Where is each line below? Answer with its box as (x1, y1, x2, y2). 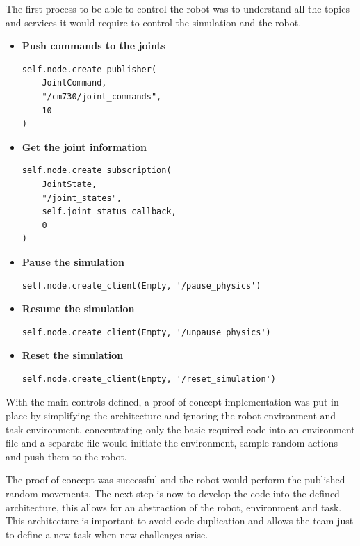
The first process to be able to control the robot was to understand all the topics (6, 1, 350, 15)
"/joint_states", (42, 193, 122, 203)
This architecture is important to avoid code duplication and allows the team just (6, 513, 354, 528)
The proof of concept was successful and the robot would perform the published (6, 472, 345, 487)
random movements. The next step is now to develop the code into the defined (6, 486, 340, 501)
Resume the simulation (22, 301, 135, 316)
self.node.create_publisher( (22, 64, 157, 74)
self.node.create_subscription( (22, 166, 172, 176)
